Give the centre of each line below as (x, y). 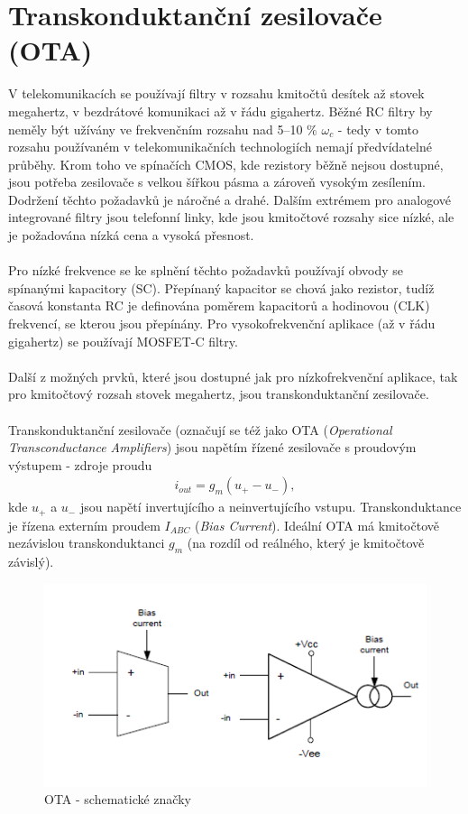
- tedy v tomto (378, 129)
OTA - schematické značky (118, 799)
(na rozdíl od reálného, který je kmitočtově (306, 543)
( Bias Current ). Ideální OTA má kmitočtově (317, 525)
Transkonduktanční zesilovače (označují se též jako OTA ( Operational (200, 429)
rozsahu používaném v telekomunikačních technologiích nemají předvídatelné (220, 147)
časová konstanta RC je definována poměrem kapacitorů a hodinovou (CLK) (219, 305)
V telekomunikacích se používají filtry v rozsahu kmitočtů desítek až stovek (216, 93)
